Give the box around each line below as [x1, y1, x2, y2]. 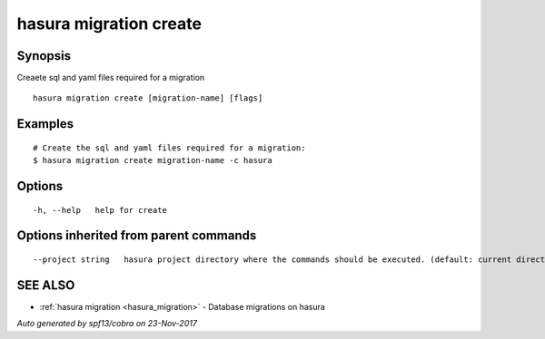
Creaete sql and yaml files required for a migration [16, 73, 205, 83]
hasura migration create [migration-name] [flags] [33, 93, 263, 103]
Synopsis [16, 48, 72, 63]
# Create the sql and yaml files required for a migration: [33, 142, 306, 153]
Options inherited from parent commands [16, 228, 257, 244]
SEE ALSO [16, 277, 75, 293]
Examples [16, 116, 74, 131]
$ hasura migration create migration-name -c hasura [33, 155, 272, 166]
